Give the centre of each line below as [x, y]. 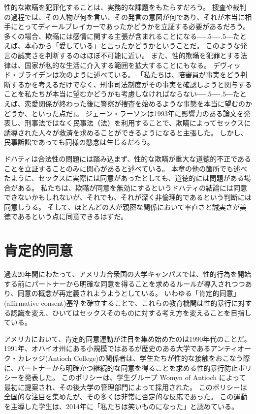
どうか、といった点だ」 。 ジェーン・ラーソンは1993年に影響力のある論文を [124, 113]
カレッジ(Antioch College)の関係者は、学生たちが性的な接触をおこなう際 [134, 358]
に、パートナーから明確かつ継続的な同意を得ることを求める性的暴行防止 [121, 367]
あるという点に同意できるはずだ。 [73, 216]
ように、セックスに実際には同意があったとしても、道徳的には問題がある [127, 178]
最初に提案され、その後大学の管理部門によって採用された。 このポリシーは [126, 387]
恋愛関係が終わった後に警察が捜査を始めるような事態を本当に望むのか [138, 103]
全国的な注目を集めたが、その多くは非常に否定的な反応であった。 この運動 [126, 397]
